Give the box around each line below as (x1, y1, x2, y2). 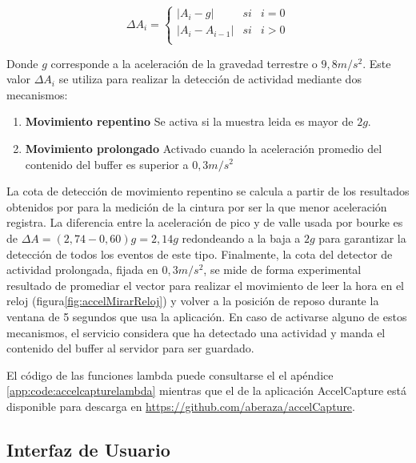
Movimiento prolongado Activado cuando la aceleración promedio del (25, 139, 382, 156)
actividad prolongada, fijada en (6, 261, 158, 278)
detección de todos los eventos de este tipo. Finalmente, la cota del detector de (6, 245, 393, 262)
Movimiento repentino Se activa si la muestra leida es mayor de (25, 113, 354, 130)
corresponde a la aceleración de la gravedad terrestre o (50, 54, 318, 71)
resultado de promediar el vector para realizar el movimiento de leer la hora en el (6, 276, 404, 293)
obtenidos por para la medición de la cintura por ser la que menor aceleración (6, 198, 387, 215)
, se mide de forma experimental (203, 261, 362, 278)
